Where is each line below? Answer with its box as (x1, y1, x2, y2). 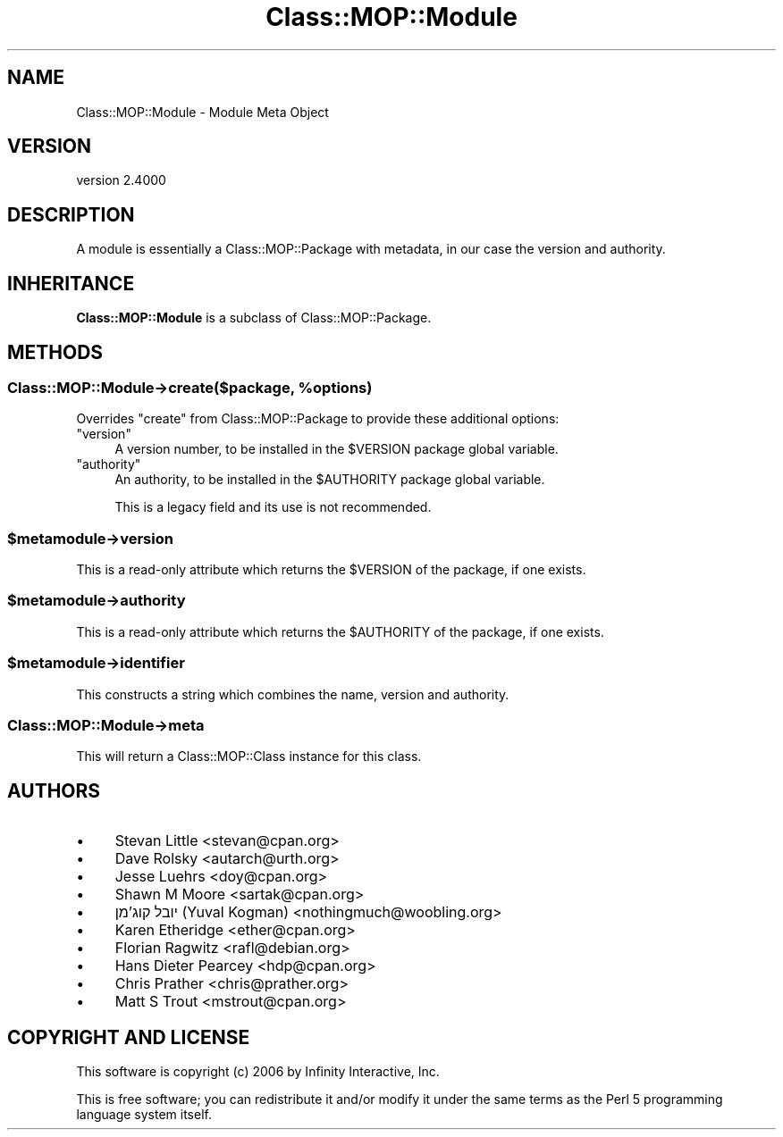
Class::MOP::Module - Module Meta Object (76, 104, 329, 120)
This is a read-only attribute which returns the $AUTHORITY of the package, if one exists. (76, 623, 604, 640)
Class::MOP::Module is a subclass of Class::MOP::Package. (76, 310, 432, 326)
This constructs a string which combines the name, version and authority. (76, 686, 509, 702)
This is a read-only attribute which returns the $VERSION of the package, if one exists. (76, 562, 586, 578)
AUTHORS (7, 779, 101, 802)
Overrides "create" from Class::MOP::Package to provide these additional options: (76, 411, 560, 427)
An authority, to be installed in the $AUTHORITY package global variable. (114, 472, 545, 488)
